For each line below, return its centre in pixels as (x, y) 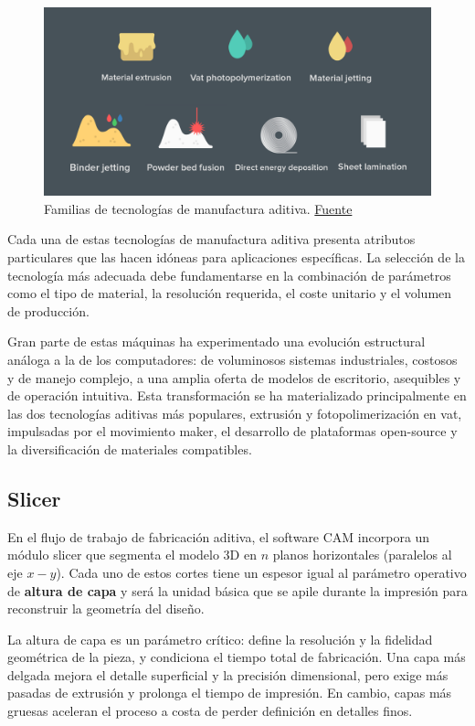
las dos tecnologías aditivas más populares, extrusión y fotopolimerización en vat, (235, 413)
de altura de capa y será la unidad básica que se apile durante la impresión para (237, 590)
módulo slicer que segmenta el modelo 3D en (132, 555)
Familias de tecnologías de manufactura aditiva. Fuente (198, 208)
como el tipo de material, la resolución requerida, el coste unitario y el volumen (230, 293)
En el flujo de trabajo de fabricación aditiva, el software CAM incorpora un (219, 536)
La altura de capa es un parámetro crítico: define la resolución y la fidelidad (220, 639)
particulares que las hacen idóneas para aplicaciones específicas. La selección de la (236, 256)
